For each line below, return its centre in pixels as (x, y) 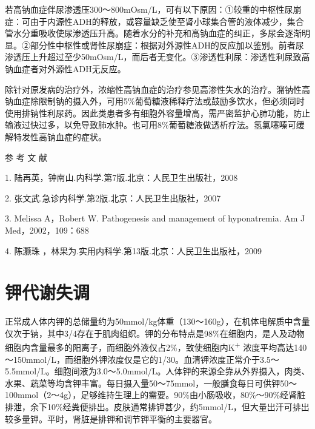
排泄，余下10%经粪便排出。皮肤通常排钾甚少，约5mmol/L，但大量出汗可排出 (157, 407)
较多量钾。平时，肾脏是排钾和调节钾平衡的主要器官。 (111, 418)
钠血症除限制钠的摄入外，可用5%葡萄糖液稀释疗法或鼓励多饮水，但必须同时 (155, 101)
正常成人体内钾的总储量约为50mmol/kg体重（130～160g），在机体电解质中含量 (157, 321)
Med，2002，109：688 (47, 230)
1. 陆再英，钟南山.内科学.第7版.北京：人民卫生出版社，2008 (121, 177)
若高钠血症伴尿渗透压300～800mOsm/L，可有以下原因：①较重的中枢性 (145, 9)
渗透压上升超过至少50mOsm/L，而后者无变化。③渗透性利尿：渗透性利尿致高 (157, 57)
